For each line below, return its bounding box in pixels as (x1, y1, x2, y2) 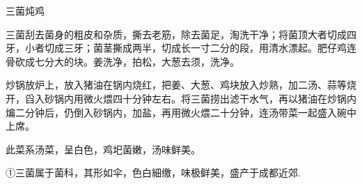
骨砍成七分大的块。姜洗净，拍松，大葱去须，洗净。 (6, 54, 239, 68)
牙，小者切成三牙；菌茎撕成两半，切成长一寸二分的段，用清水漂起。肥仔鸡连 (6, 40, 356, 55)
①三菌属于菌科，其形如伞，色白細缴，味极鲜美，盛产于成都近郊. (6, 165, 301, 180)
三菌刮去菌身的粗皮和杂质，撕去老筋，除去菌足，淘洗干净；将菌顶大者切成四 (6, 26, 356, 41)
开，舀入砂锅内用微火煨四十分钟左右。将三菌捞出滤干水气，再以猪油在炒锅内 (6, 91, 356, 105)
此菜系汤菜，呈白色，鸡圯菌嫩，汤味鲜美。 (6, 141, 200, 156)
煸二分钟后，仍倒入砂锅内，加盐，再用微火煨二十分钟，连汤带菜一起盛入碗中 (6, 105, 356, 119)
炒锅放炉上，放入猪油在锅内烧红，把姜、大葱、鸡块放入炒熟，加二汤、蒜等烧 (6, 77, 356, 92)
